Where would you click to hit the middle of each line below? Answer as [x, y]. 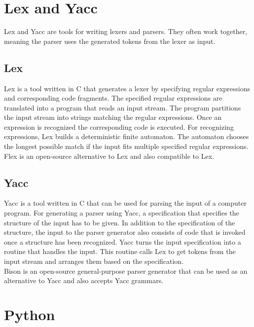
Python [30, 314]
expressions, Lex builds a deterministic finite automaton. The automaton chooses [127, 136]
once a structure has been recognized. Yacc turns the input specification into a [123, 241]
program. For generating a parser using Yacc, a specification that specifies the [122, 213]
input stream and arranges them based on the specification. [94, 261]
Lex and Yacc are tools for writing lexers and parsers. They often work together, [126, 31]
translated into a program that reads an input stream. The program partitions [123, 107]
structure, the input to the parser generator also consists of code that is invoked [125, 232]
